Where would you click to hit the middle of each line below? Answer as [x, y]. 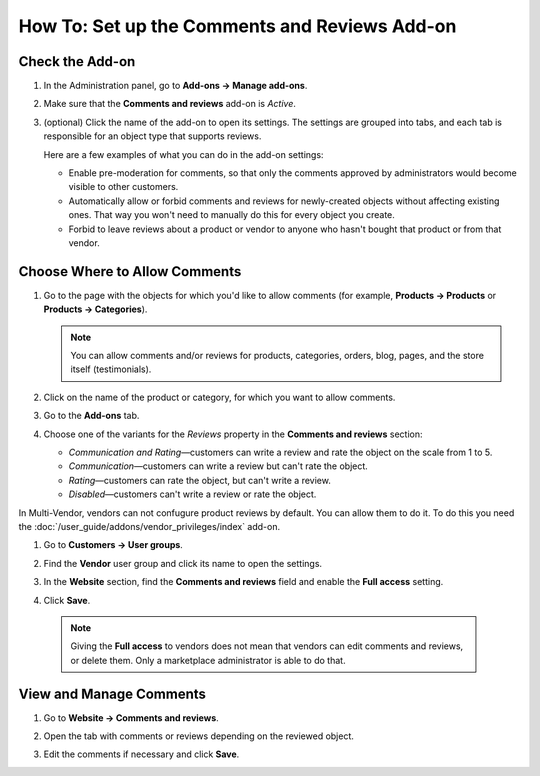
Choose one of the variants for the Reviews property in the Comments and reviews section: [233, 434]
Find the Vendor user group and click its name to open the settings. [183, 563]
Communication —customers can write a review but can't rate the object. [218, 466]
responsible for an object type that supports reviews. [152, 136]
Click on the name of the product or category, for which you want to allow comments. [219, 397]
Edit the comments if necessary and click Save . [141, 754]
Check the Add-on [77, 61]
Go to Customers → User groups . [113, 545]
